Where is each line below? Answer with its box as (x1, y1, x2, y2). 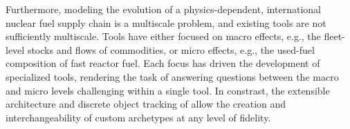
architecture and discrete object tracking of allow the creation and (6, 97, 286, 111)
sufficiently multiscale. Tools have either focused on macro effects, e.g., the (6, 29, 321, 43)
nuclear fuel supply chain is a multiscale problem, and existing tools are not (6, 15, 326, 30)
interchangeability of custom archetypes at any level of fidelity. (6, 110, 271, 124)
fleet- (324, 29, 345, 43)
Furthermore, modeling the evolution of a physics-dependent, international (6, 2, 321, 16)
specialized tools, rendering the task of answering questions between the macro (6, 69, 339, 83)
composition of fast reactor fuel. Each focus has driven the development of (6, 56, 320, 70)
